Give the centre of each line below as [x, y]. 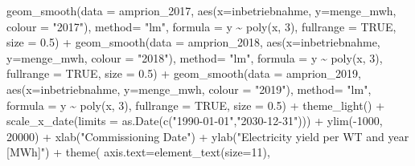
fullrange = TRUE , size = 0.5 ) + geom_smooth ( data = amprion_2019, [184, 73]
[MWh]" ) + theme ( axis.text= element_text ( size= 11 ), [138, 152]
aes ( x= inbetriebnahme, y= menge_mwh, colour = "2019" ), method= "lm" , [189, 89]
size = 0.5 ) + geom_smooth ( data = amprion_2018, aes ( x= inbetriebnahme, [193, 42]
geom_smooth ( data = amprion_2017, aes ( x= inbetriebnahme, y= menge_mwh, [201, 10]
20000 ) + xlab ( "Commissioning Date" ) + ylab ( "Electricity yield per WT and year [208, 136]
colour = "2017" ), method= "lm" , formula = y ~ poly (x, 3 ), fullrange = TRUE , [201, 26]
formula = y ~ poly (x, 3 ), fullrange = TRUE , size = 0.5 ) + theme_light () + [196, 105]
